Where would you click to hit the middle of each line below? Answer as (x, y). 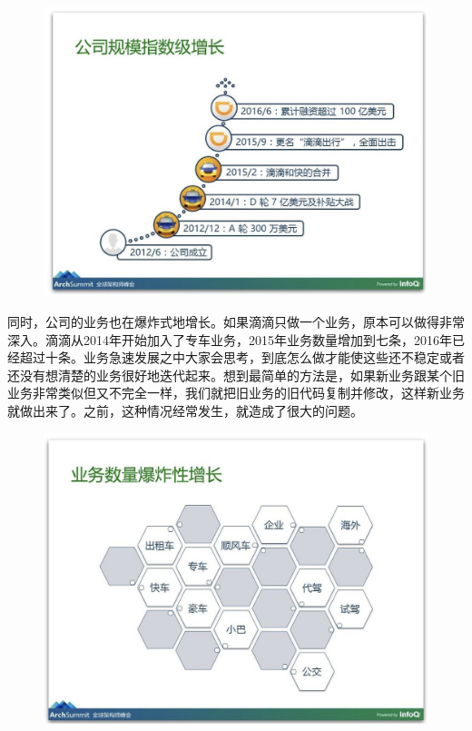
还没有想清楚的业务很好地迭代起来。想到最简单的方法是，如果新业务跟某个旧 (236, 375)
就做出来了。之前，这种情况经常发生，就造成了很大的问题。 (185, 410)
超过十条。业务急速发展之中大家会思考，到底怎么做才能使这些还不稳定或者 (242, 357)
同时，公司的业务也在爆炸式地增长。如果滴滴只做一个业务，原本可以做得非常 (236, 321)
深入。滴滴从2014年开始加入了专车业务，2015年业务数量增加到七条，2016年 (230, 339)
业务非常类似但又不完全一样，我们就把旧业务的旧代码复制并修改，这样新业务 (236, 393)
